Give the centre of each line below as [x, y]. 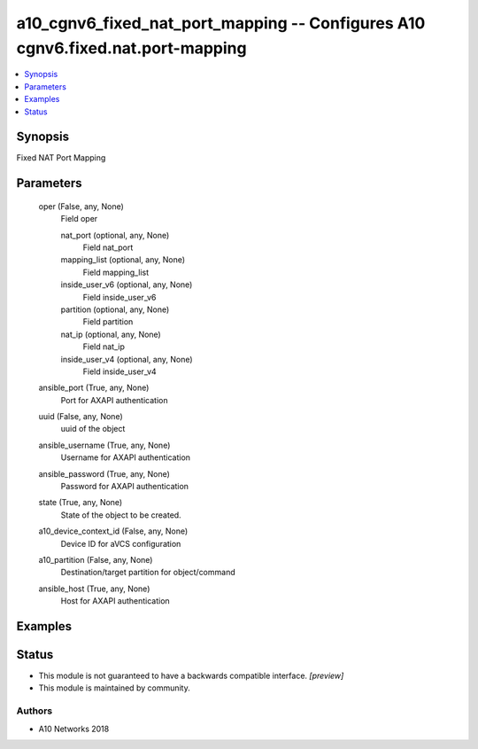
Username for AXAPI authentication [125, 457]
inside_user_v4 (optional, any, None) [127, 359]
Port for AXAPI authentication [114, 400]
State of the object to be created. [121, 515]
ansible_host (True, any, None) [94, 589]
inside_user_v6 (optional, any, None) [127, 285]
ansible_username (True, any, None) [104, 445]
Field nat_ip [104, 347]
